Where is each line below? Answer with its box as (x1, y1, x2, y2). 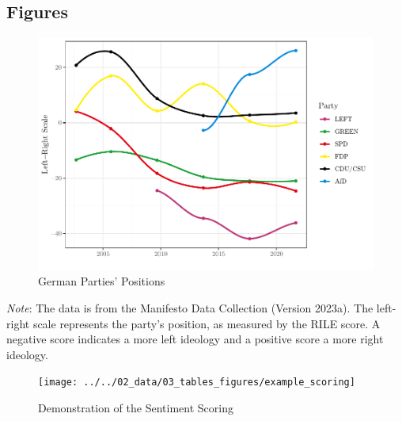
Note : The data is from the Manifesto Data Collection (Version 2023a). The (6, 299, 374, 316)
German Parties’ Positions (38, 273, 165, 289)
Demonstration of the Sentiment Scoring (38, 399, 233, 415)
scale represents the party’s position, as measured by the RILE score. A (32, 315, 381, 331)
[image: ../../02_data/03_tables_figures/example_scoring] (38, 377, 355, 388)
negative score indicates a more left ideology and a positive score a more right (6, 331, 384, 347)
